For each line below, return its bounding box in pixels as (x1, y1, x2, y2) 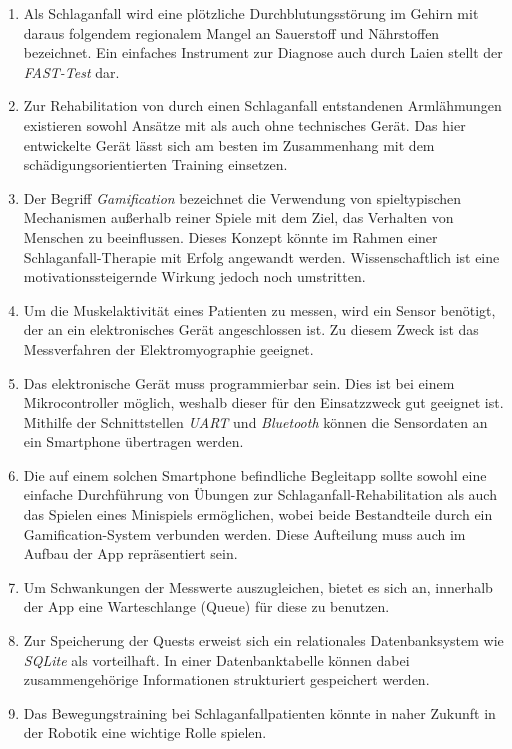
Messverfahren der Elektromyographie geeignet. (23, 338, 314, 359)
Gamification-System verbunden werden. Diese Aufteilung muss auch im (23, 523, 466, 544)
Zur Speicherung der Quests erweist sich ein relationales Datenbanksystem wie (23, 630, 504, 651)
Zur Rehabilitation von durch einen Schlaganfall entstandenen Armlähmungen (23, 95, 502, 116)
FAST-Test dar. (23, 61, 120, 82)
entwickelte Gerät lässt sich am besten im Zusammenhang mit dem (23, 134, 435, 155)
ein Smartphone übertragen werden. (23, 431, 244, 452)
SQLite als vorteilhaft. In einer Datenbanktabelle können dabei (23, 649, 410, 670)
